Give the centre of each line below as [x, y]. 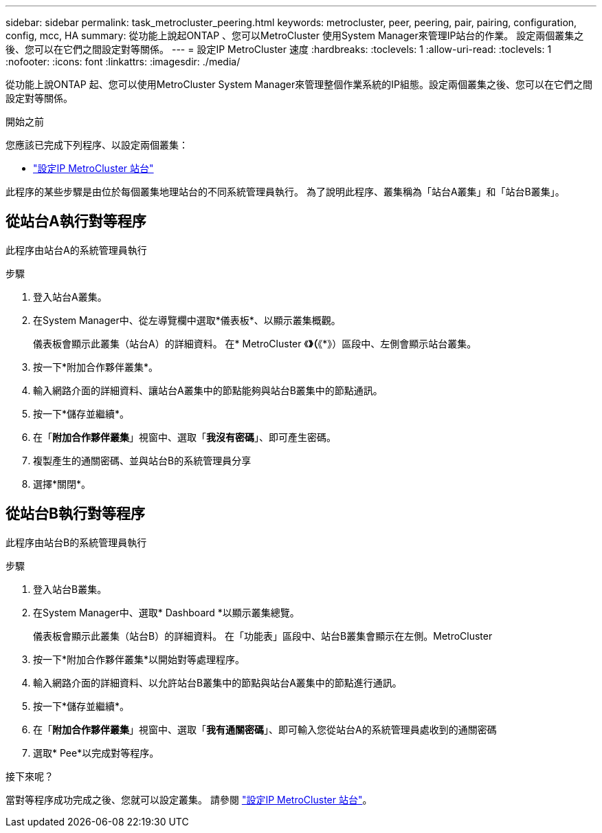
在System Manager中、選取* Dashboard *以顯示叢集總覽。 [166, 612]
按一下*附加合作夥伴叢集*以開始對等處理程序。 [139, 659]
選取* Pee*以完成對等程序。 [96, 753]
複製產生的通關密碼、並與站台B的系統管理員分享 [142, 460]
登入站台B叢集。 [70, 589]
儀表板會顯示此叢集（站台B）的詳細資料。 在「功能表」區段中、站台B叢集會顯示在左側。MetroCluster [263, 636]
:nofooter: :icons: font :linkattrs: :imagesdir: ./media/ [123, 62]
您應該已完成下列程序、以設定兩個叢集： [97, 145]
